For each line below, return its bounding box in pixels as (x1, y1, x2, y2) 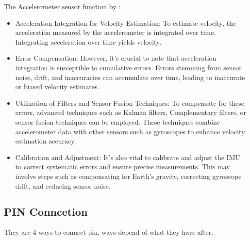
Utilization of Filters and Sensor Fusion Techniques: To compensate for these (15, 97, 244, 108)
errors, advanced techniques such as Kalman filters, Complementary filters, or (15, 107, 246, 117)
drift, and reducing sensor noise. (15, 180, 111, 191)
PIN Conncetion (4, 204, 88, 219)
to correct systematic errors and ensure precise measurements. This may (15, 161, 230, 172)
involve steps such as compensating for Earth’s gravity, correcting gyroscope (15, 171, 242, 181)
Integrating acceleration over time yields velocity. (15, 36, 162, 47)
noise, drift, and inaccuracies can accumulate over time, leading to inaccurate (15, 72, 245, 82)
